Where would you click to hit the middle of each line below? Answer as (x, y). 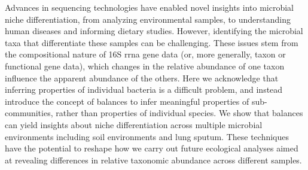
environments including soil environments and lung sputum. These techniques (147, 136)
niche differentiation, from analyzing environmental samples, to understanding (148, 19)
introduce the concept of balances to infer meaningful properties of (127, 101)
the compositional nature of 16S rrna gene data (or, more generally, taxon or (145, 54)
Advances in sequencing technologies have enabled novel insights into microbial (150, 7)
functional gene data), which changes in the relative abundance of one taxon (145, 66)
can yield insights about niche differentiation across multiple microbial (134, 124)
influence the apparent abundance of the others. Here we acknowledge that (142, 78)
